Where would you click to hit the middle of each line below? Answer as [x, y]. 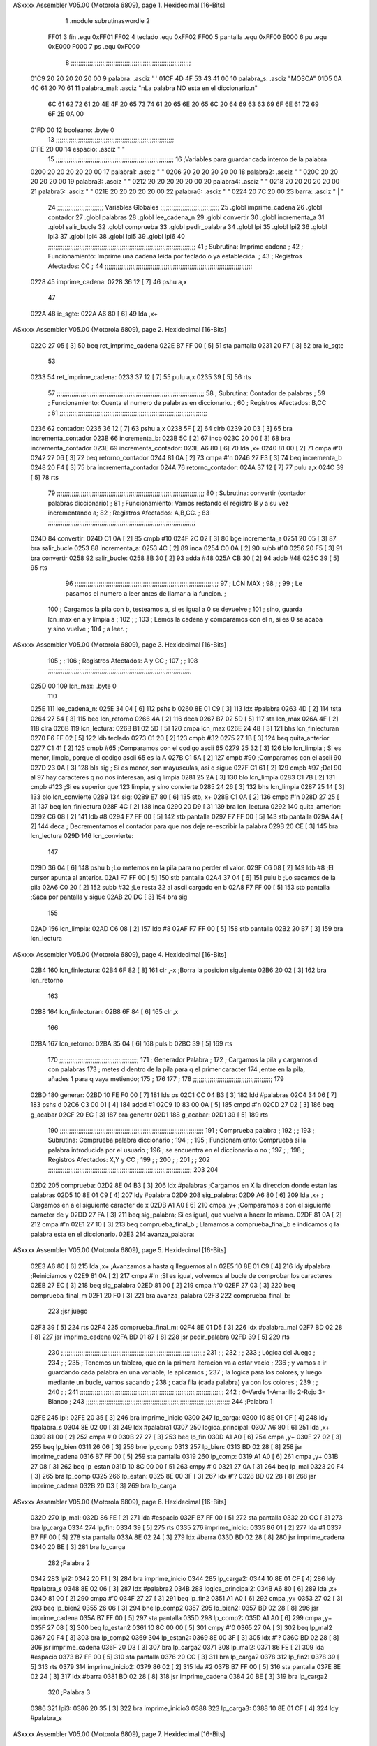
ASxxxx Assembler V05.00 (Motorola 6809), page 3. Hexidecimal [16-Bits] [120, 645]
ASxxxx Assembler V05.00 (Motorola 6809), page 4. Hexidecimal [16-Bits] [120, 954]
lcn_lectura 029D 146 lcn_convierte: [82, 836]
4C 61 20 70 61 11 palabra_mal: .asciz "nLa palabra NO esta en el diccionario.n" [144, 88]
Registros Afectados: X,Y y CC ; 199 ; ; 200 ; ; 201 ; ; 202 [129, 1160]
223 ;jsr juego [68, 1311]
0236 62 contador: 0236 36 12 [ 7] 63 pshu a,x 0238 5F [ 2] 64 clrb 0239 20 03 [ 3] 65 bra [161, 428]
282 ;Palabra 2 [69, 1563]
